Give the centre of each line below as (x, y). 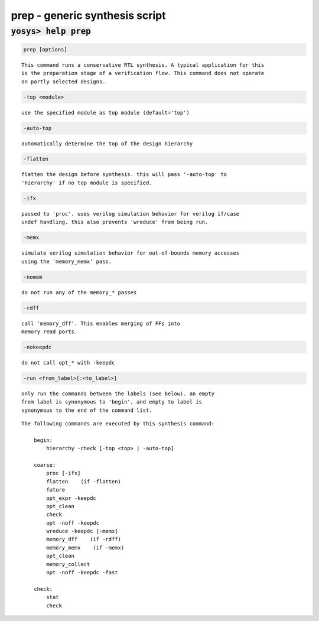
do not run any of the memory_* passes (79, 292)
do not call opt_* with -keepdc (68, 362)
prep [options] (45, 49)
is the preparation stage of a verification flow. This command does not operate (143, 73)
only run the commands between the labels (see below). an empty (118, 394)
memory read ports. (50, 331)
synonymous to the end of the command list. (87, 410)
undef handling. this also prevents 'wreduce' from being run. (115, 222)
